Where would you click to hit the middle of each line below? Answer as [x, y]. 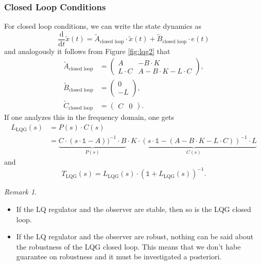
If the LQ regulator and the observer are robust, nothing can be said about [135, 236]
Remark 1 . [20, 192]
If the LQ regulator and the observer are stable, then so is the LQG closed [134, 209]
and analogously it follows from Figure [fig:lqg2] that [87, 51]
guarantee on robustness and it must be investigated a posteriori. [119, 257]
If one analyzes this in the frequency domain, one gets [89, 117]
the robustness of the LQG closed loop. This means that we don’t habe [128, 246]
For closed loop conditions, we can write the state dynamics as [103, 26]
